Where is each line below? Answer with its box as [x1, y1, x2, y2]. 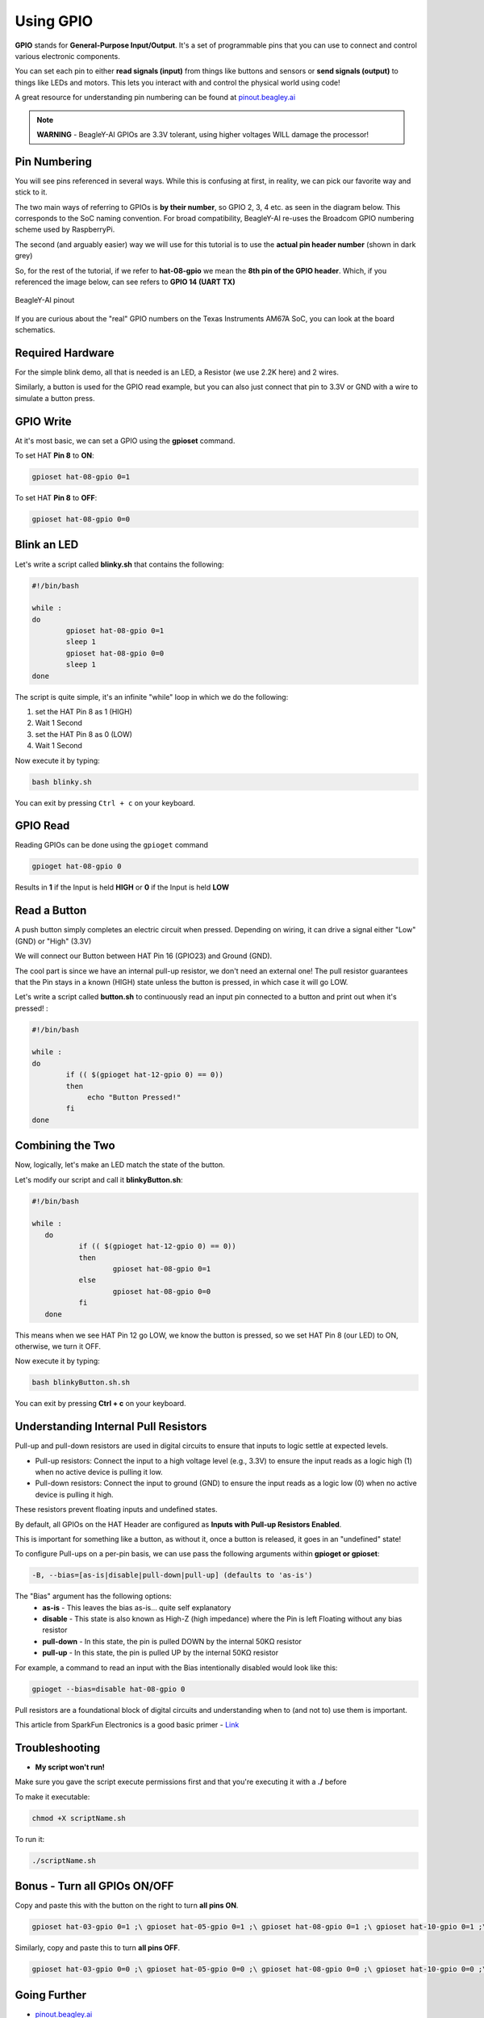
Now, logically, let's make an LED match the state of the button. [15, 1160, 225, 1170]
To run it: [15, 1834, 45, 1844]
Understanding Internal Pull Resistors [15, 1420, 207, 1434]
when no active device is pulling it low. [35, 1467, 163, 1476]
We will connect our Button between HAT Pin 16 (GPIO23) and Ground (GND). [15, 951, 273, 961]
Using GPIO [15, 12, 94, 30]
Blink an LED [15, 538, 79, 552]
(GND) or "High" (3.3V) [15, 936, 92, 946]
